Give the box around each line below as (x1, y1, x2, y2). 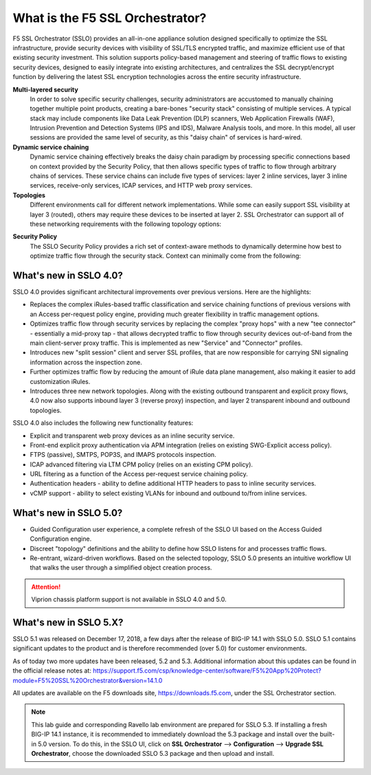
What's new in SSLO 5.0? (12, 507, 123, 519)
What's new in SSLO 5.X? (12, 616, 124, 628)
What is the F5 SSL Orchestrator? (12, 10, 207, 25)
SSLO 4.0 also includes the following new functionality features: (12, 419, 194, 427)
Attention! (31, 583, 61, 591)
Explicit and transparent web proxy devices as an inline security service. (30, 431, 235, 440)
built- (319, 730, 335, 739)
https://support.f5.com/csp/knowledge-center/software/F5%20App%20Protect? (93, 666, 322, 675)
